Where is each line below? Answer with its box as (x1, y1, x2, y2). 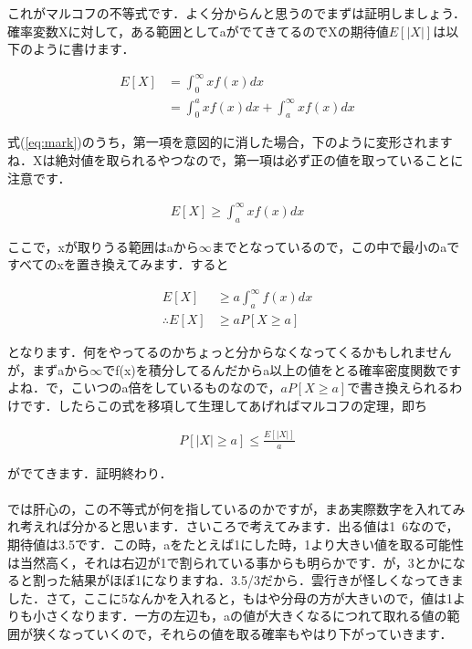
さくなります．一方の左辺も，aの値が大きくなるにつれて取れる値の (45, 606, 447, 625)
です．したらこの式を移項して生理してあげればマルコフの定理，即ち (19, 395, 427, 414)
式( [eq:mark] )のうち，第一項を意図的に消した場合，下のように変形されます (7, 132, 453, 152)
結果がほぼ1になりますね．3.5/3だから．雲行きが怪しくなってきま (70, 570, 464, 590)
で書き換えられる (347, 378, 450, 397)
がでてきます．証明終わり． (7, 463, 173, 482)
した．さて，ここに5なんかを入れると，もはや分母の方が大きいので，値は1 (7, 588, 453, 607)
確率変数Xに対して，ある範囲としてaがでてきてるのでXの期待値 (7, 21, 389, 40)
